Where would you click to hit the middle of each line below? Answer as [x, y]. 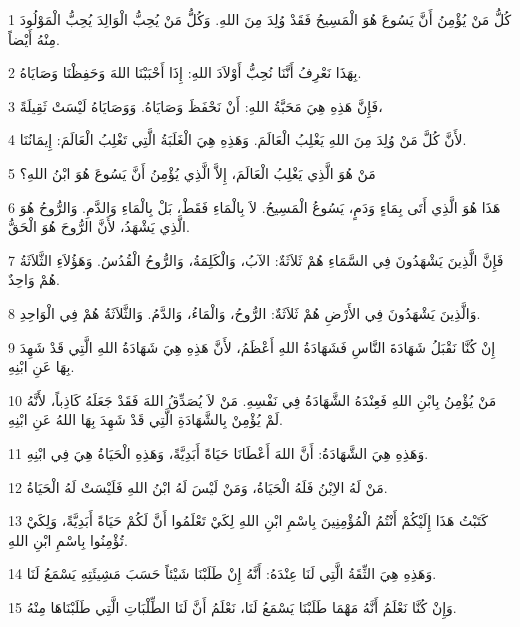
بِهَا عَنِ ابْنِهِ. [41, 366]
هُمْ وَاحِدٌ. [34, 279]
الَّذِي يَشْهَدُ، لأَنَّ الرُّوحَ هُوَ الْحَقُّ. [99, 226]
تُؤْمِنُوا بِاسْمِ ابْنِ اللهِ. [68, 539]
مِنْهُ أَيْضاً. [34, 38]
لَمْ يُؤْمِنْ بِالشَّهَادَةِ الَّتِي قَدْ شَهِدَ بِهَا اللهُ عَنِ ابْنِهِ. [145, 419]
